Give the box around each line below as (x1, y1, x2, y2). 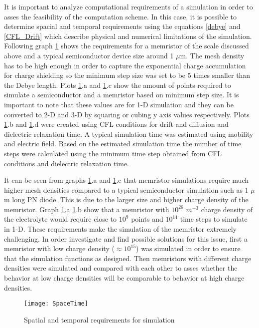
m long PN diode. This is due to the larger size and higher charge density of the (4, 194, 249, 205)
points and (131, 214, 163, 224)
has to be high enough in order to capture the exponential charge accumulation (4, 60, 246, 70)
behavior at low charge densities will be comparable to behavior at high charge (4, 273, 245, 283)
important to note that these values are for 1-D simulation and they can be (4, 99, 234, 109)
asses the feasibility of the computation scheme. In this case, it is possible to (4, 11, 237, 21)
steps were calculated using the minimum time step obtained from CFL (4, 148, 222, 158)
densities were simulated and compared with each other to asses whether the (4, 263, 238, 273)
